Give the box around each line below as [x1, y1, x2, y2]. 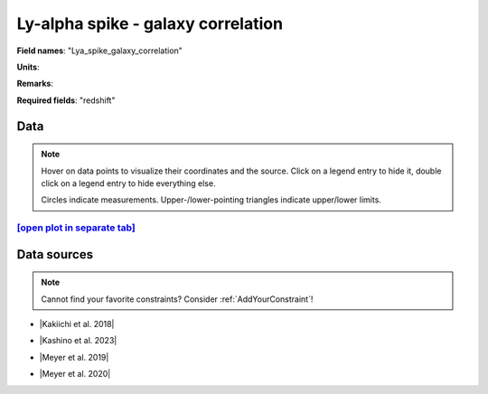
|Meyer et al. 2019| [39, 352, 109, 362]
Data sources [16, 247, 94, 262]
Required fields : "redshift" [16, 95, 116, 106]
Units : [16, 61, 40, 72]
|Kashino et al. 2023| [39, 335, 117, 346]
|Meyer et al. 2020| [39, 369, 111, 380]
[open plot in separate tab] [16, 221, 136, 234]
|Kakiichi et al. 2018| [39, 319, 115, 330]
